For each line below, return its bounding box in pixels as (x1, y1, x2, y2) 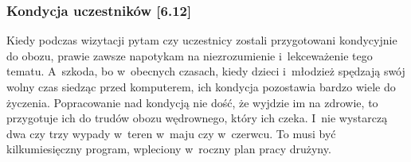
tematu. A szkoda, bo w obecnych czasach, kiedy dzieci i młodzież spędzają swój (6, 63, 405, 79)
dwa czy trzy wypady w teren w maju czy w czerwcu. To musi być (6, 125, 336, 141)
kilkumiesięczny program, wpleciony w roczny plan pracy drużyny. (6, 141, 331, 157)
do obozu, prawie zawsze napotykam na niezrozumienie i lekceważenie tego (6, 47, 373, 64)
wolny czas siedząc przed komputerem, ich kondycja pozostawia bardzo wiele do (6, 79, 396, 94)
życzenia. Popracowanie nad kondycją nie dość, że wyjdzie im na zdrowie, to (6, 94, 378, 110)
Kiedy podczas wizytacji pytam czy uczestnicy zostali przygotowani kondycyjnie (6, 32, 397, 48)
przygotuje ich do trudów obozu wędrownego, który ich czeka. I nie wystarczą (6, 110, 388, 126)
